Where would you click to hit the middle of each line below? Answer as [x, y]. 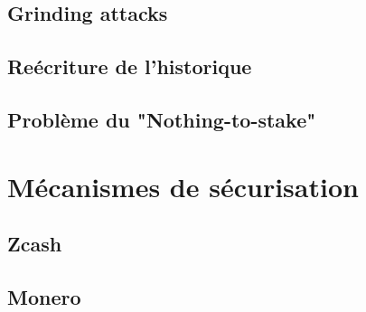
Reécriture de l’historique [130, 66]
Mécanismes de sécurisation [183, 186]
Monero [44, 296]
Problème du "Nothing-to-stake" [162, 119]
